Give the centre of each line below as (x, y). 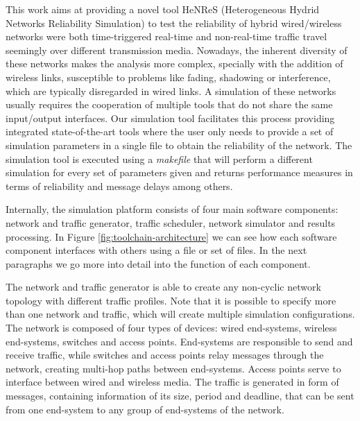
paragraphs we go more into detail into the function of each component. (158, 263)
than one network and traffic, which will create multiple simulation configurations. (180, 314)
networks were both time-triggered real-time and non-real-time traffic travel (166, 36)
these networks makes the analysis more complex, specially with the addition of (174, 63)
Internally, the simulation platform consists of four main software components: (172, 209)
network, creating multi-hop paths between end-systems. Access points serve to (173, 368)
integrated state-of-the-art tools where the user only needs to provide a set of (170, 131)
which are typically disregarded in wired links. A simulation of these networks (171, 91)
